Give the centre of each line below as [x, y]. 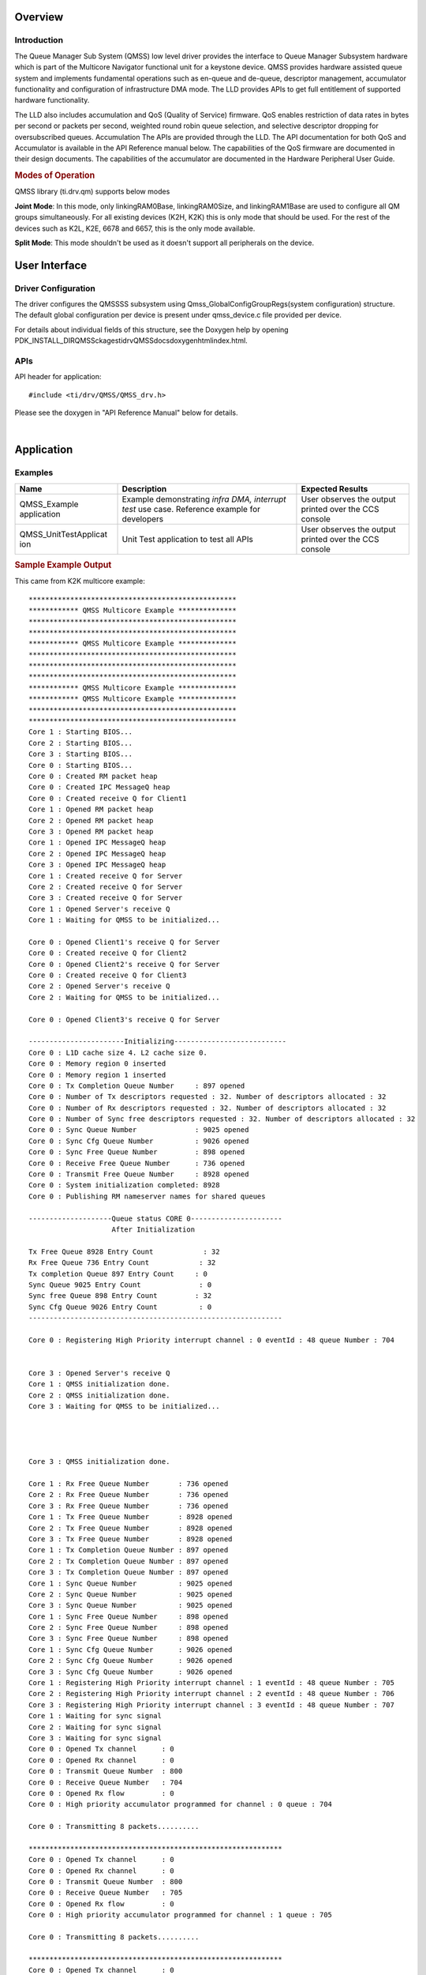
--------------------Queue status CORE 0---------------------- [156, 1218]
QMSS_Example [49, 504]
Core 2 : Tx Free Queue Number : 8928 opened [131, 1528]
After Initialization [153, 1230]
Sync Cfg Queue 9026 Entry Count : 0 [120, 1307]
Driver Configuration [55, 288]
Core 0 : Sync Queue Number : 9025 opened [139, 1130]
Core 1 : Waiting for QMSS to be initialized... [124, 920]
